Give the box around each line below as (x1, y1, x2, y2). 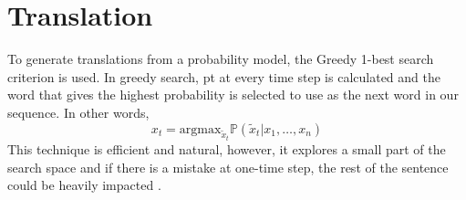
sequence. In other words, (7, 102, 150, 121)
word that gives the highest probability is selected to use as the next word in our (7, 85, 459, 104)
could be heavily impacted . (7, 175, 161, 195)
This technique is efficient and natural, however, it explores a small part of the (7, 139, 446, 158)
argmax (179, 122, 222, 136)
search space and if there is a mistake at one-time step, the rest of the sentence (7, 157, 449, 176)
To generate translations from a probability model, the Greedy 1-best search (7, 49, 434, 68)
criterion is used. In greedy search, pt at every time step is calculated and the (7, 67, 440, 86)
